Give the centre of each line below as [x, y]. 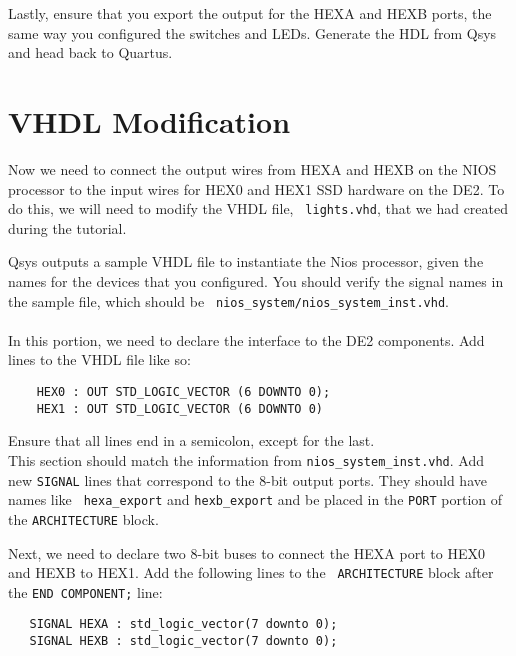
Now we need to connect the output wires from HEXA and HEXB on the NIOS [252, 168]
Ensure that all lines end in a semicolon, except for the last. [191, 440]
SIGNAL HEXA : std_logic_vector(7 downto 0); [183, 624]
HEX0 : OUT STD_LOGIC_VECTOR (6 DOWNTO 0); [183, 391]
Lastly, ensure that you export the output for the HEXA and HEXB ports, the [250, 13]
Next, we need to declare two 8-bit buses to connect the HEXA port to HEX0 [246, 552]
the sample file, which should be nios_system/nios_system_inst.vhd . [228, 300]
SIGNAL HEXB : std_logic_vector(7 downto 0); [183, 641]
